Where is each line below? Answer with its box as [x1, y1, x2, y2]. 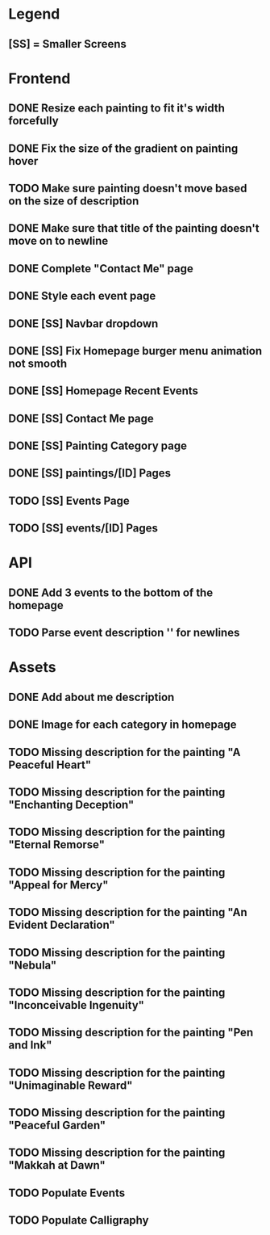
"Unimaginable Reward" [8, 1078, 133, 1092]
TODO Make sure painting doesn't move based [8, 181, 247, 195]
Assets [8, 658, 56, 677]
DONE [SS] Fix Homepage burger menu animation [8, 344, 263, 358]
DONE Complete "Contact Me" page [8, 262, 193, 275]
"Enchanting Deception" [8, 797, 135, 812]
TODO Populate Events [8, 1186, 126, 1199]
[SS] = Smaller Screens [8, 37, 127, 51]
